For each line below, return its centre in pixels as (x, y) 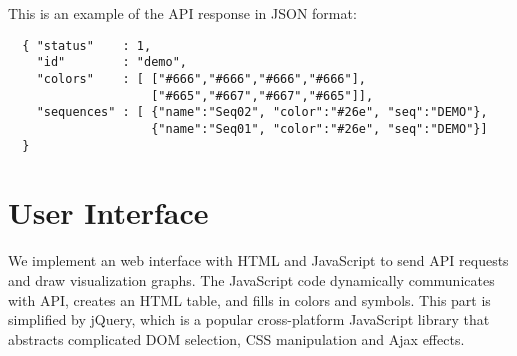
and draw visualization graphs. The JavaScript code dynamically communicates (251, 279)
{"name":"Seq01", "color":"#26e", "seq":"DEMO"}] (319, 128)
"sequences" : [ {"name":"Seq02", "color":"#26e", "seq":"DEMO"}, (262, 112)
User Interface (108, 212)
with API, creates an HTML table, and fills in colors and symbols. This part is (249, 299)
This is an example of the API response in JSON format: (182, 13)
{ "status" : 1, (87, 45)
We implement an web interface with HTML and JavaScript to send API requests (258, 260)
